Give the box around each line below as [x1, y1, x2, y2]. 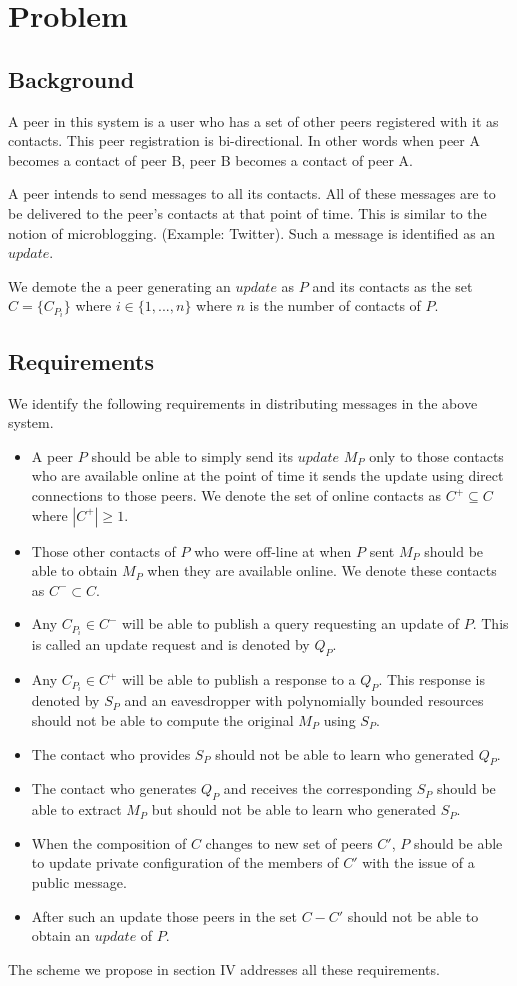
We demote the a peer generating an [8, 275, 231, 296]
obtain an [31, 925, 91, 946]
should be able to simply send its [91, 445, 294, 466]
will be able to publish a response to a [121, 669, 356, 690]
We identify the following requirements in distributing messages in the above [8, 392, 478, 413]
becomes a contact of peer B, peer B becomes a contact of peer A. [8, 149, 414, 170]
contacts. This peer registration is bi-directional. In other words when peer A [8, 130, 480, 151]
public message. [31, 871, 127, 892]
